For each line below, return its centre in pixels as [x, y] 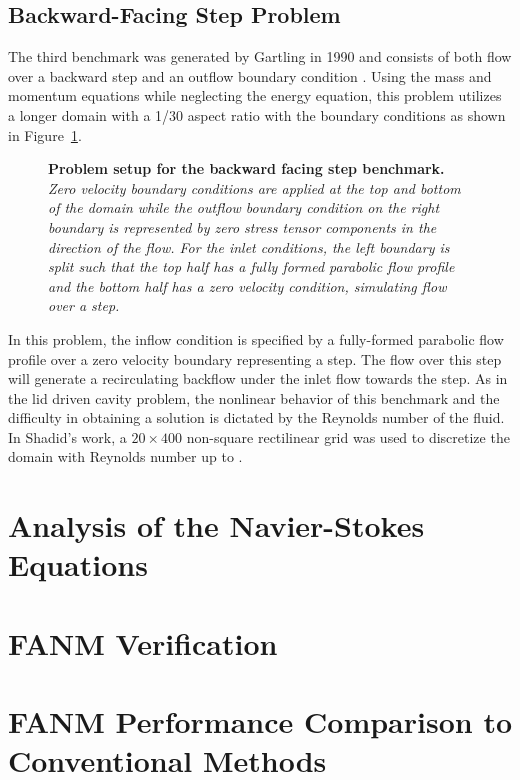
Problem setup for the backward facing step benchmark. [246, 168]
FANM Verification [143, 642]
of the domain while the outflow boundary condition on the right [244, 207]
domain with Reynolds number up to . [125, 456]
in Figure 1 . [45, 134]
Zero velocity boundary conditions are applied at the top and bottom [254, 187]
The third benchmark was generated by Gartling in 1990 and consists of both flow [260, 56]
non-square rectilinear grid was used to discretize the [348, 436]
